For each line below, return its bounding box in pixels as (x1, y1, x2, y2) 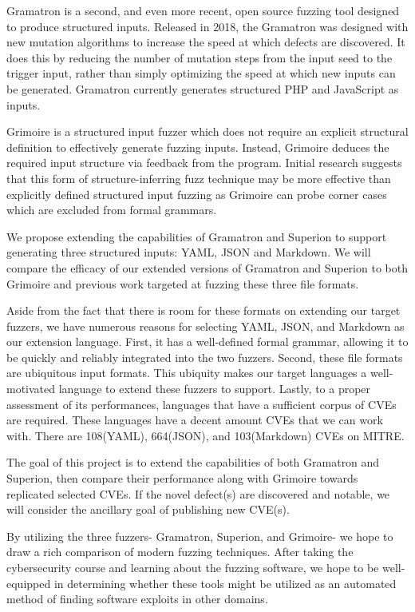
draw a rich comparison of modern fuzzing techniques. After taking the (6, 543, 354, 560)
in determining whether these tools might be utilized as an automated (53, 574, 397, 591)
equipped (6, 574, 51, 591)
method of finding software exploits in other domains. (6, 590, 268, 607)
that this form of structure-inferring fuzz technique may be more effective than (6, 169, 391, 186)
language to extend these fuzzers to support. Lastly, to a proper (58, 380, 371, 397)
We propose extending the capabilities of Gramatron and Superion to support (6, 228, 387, 244)
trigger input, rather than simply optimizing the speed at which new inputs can (6, 65, 396, 81)
